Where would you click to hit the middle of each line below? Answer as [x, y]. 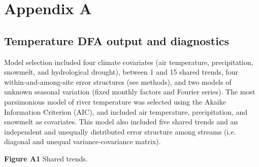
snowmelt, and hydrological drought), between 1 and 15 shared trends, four [121, 72]
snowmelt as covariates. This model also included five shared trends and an [121, 122]
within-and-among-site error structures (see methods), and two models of [118, 81]
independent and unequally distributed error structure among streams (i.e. [120, 131]
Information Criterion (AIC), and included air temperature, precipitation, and [126, 111]
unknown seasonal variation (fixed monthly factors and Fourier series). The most [130, 92]
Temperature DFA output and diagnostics [117, 40]
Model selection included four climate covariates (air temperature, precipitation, [129, 62]
